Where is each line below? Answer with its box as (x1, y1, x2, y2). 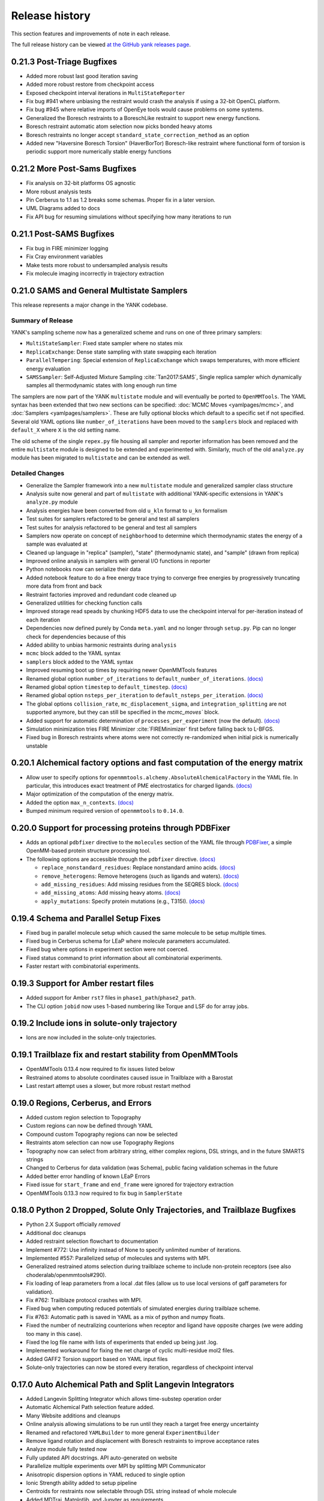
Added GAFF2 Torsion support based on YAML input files (26, 1355, 168, 1362)
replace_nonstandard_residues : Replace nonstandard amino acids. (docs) (41, 864, 236, 871)
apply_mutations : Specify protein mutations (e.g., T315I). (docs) (41, 898, 205, 905)
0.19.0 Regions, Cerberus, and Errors (11, 1098, 152, 1108)
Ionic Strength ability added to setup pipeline (26, 1479, 137, 1486)
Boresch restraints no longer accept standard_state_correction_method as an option (26, 131, 250, 138)
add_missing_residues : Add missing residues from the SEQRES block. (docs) (41, 881, 239, 888)
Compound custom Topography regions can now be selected (26, 1131, 178, 1138)
